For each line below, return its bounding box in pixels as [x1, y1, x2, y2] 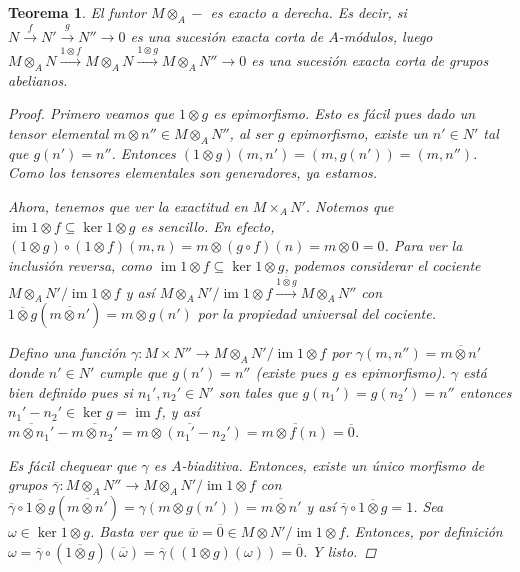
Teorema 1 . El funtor [8, 2, 146, 22]
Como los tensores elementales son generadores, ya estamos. [8, 162, 378, 183]
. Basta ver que [89, 521, 183, 542]
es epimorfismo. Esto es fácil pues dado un [213, 103, 476, 124]
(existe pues [255, 362, 328, 383]
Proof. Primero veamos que [8, 103, 174, 124]
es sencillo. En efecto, [140, 215, 275, 236]
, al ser [229, 122, 273, 143]
